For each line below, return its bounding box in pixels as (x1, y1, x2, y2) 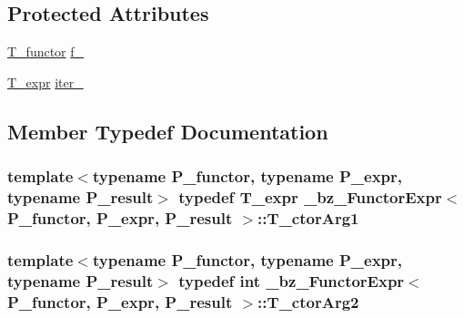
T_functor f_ (7, 42, 85, 61)
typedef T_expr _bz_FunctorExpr (178, 186, 442, 209)
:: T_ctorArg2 (257, 290, 359, 313)
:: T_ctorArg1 (257, 206, 359, 229)
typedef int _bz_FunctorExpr (178, 269, 405, 292)
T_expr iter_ (7, 72, 84, 91)
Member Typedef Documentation (7, 117, 328, 145)
